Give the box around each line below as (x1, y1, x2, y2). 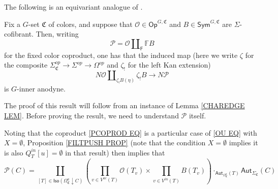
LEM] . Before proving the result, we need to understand (4, 110, 179, 120)
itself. (189, 110, 206, 120)
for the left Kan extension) (128, 59, 211, 70)
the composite (4, 59, 48, 70)
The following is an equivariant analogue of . (4, 2, 143, 12)
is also (4, 147, 23, 157)
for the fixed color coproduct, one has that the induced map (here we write (4, 49, 238, 60)
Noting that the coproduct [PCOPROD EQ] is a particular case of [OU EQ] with (4, 127, 257, 138)
